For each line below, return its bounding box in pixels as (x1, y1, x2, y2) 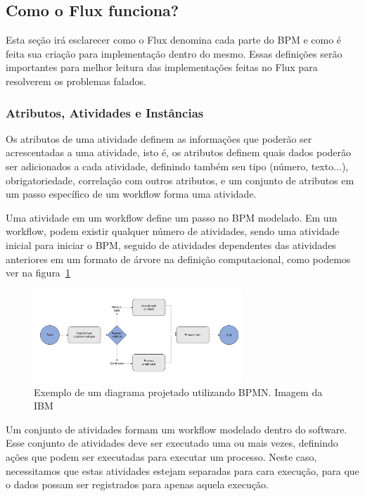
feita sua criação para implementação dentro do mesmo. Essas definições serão (6, 46, 342, 61)
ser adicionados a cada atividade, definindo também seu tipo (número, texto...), (6, 158, 349, 173)
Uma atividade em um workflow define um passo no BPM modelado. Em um (6, 210, 338, 224)
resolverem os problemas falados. (6, 73, 146, 88)
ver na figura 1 (6, 265, 70, 280)
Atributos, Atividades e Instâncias (6, 103, 204, 121)
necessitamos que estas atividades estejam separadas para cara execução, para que (6, 463, 359, 478)
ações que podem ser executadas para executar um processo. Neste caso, (6, 450, 317, 464)
